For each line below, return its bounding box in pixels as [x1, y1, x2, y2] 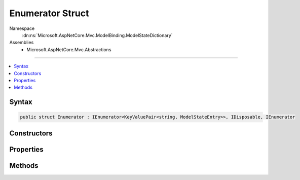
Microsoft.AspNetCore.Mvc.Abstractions [26, 46, 111, 53]
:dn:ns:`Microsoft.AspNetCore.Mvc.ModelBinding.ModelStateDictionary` [22, 32, 173, 38]
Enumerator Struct [9, 8, 89, 19]
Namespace [9, 25, 35, 31]
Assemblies [9, 40, 34, 46]
